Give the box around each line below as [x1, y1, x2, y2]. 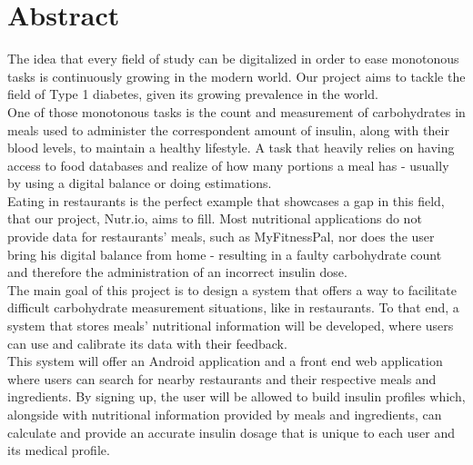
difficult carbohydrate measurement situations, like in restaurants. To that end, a [7, 298, 459, 317]
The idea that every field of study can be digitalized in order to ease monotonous [7, 49, 459, 68]
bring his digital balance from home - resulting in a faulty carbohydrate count [7, 244, 442, 263]
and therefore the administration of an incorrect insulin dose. [7, 262, 347, 282]
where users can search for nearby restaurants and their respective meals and [7, 369, 437, 388]
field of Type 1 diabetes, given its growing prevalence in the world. [7, 84, 378, 104]
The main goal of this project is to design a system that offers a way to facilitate [7, 280, 457, 299]
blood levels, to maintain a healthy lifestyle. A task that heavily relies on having [7, 138, 455, 157]
